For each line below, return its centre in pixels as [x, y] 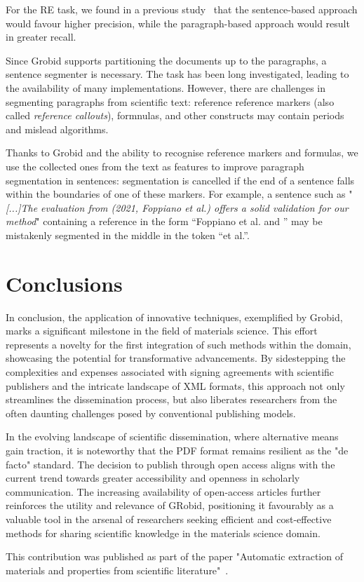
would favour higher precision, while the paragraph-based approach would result [178, 23]
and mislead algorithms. [57, 129]
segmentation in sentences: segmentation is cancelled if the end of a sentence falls [180, 180]
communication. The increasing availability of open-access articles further [163, 491]
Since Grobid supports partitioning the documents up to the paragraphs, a [166, 60]
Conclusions [64, 283]
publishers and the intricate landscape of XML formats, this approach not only [175, 385]
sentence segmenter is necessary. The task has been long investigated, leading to [177, 74]
